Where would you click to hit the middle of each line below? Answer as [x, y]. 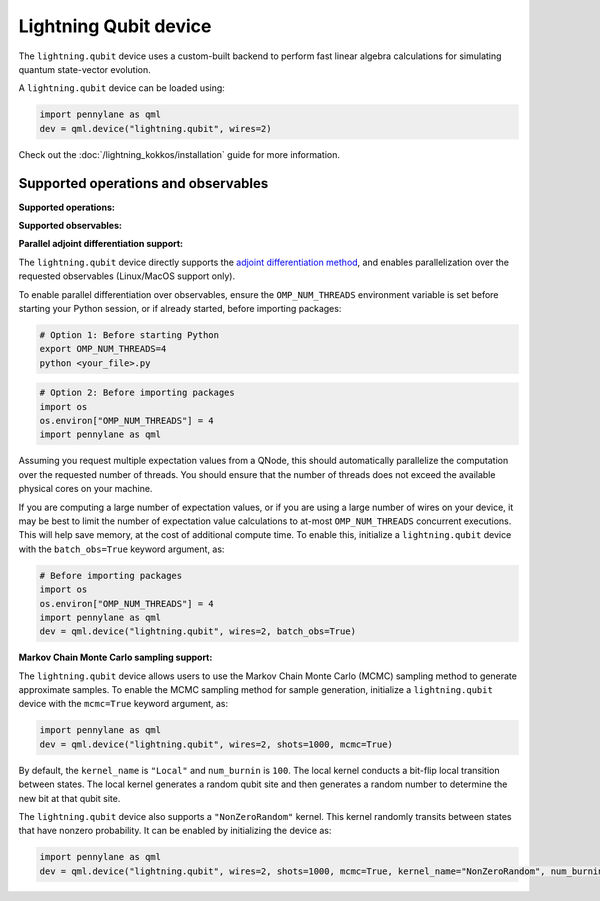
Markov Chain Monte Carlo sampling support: [115, 657]
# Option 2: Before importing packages [137, 393]
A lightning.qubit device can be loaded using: [121, 88]
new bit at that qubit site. [69, 798]
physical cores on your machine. [85, 489]
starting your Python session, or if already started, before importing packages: [180, 308]
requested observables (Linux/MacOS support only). [126, 276]
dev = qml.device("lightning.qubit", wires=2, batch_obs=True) [198, 631]
